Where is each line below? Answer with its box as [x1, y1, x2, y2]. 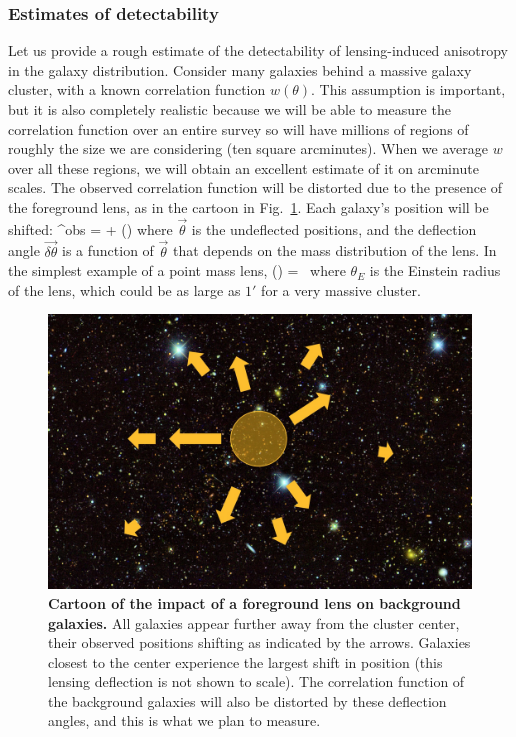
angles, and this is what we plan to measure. [48, 710, 321, 731]
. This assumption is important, [311, 79, 506, 100]
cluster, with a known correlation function [8, 79, 266, 100]
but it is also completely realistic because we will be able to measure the [8, 99, 451, 119]
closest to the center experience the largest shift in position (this [48, 651, 443, 672]
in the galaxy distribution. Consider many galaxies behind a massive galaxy [8, 59, 472, 80]
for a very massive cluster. [261, 279, 421, 300]
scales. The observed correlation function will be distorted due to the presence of [8, 177, 503, 198]
